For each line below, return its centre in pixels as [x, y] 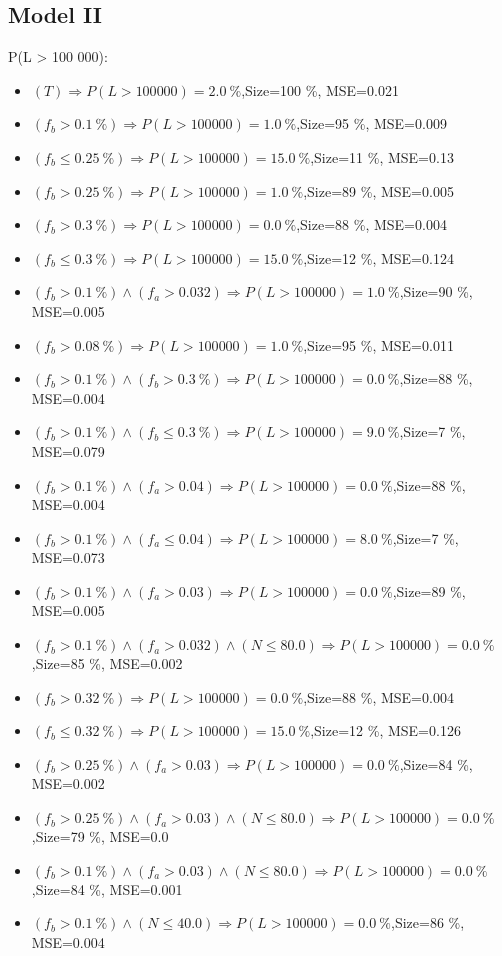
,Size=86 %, [428, 922]
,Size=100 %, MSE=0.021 [320, 89]
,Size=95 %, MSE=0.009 [371, 123]
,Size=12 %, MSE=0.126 [385, 730]
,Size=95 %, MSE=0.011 [378, 344]
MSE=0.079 [68, 450]
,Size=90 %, [436, 291]
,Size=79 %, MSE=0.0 [100, 836]
